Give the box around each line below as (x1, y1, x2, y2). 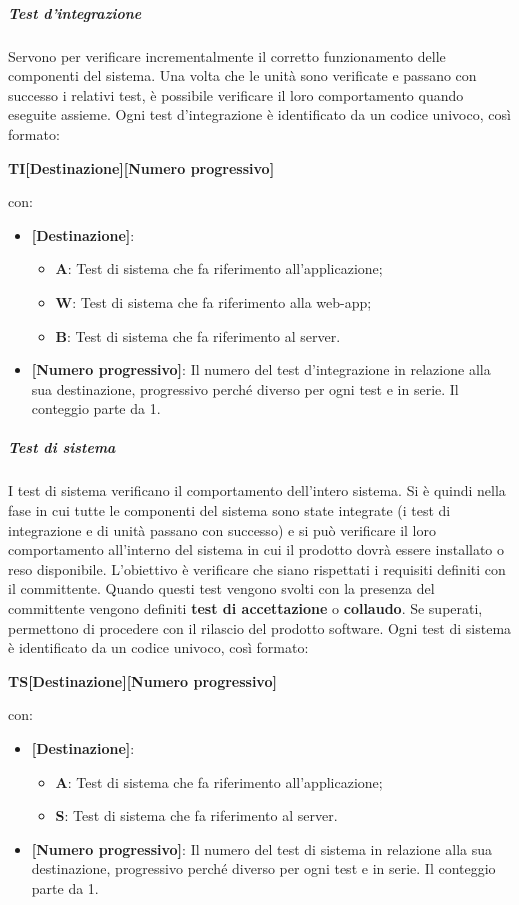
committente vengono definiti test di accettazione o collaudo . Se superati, (8, 598, 483, 618)
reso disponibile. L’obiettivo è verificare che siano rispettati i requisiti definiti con (8, 558, 506, 579)
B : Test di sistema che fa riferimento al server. (55, 325, 341, 346)
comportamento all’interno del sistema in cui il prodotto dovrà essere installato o (8, 539, 505, 560)
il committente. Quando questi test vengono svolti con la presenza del (8, 578, 435, 599)
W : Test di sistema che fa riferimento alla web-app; (55, 291, 372, 312)
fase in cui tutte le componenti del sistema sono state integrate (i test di (8, 500, 451, 521)
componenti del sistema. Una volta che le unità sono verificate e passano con (8, 65, 477, 86)
